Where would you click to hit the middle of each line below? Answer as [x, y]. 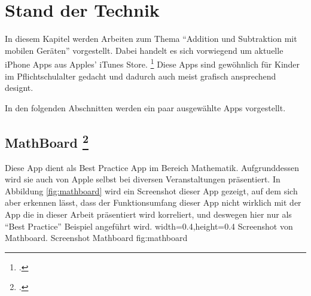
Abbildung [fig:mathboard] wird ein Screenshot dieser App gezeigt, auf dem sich [151, 190]
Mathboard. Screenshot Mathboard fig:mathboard [96, 238]
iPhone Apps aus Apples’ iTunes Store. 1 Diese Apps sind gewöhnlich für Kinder [153, 63]
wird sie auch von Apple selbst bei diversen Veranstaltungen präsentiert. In [143, 179]
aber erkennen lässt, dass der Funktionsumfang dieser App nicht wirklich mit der [153, 202]
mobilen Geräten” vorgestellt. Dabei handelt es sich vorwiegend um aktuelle [144, 50]
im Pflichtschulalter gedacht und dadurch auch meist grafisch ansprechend [141, 76]
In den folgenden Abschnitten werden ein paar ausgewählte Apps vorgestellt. [145, 107]
